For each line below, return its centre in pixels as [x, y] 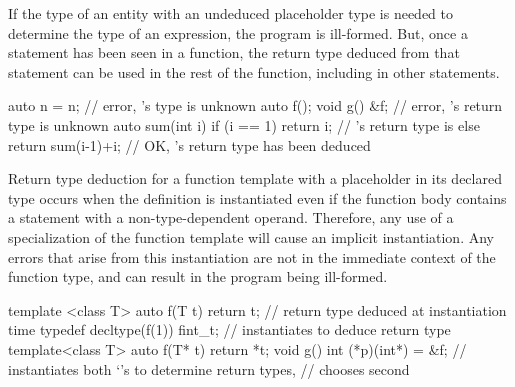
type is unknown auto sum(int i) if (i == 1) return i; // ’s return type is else [244, 124]
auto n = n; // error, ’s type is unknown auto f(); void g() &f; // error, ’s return [255, 105]
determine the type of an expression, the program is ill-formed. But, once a [238, 32]
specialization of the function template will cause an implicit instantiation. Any [251, 236]
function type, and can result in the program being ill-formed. [198, 276]
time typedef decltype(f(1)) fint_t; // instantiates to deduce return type [229, 329]
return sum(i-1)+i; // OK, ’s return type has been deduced [189, 144]
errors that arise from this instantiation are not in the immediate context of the [252, 256]
